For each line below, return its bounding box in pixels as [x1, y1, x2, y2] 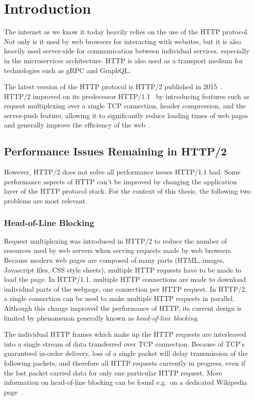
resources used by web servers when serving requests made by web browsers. [4, 245, 233, 255]
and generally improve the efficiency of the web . [4, 120, 151, 130]
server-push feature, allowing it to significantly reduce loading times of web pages [4, 110, 248, 120]
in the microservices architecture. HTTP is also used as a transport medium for [4, 55, 243, 65]
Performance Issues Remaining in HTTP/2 [4, 144, 227, 159]
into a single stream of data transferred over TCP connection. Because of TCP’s [4, 338, 245, 349]
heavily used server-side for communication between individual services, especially [4, 46, 250, 56]
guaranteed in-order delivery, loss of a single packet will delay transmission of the [4, 348, 248, 358]
